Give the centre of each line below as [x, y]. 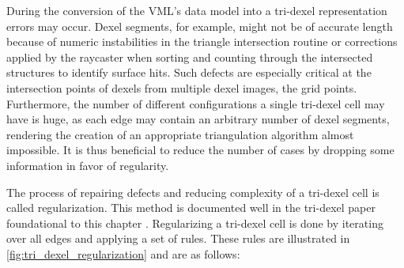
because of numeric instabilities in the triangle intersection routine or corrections [202, 42]
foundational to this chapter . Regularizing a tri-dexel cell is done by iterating [195, 223]
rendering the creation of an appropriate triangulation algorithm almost [180, 134]
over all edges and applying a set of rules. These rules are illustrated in [178, 238]
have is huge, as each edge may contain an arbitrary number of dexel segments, [198, 119]
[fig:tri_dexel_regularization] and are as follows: [123, 253]
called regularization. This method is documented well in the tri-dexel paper [191, 208]
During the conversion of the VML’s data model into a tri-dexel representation [197, 10]
